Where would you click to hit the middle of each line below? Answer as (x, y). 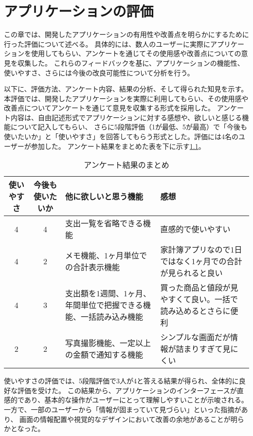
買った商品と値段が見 (199, 288)
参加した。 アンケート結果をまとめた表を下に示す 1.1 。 (118, 146)
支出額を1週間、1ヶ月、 (108, 293)
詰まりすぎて (199, 349)
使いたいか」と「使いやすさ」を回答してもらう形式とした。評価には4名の (121, 136)
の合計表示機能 (93, 267)
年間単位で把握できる (104, 305)
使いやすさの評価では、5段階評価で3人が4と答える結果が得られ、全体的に (121, 381)
